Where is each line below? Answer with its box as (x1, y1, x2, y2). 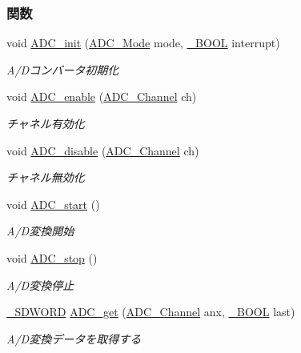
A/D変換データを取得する (6, 330, 142, 347)
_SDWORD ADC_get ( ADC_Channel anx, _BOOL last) (6, 303, 295, 320)
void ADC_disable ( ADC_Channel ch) (6, 142, 199, 158)
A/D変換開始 (6, 223, 74, 239)
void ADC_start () (6, 195, 100, 212)
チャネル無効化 (6, 169, 85, 186)
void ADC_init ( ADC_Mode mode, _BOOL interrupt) (6, 34, 280, 51)
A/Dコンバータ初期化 (6, 61, 119, 78)
